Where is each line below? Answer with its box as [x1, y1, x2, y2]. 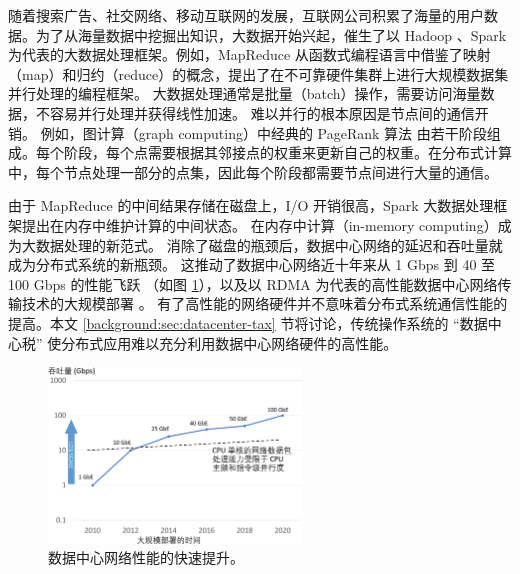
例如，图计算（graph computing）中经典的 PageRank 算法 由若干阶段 [40, 122, 487, 143]
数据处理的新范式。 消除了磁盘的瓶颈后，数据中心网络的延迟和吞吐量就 [35, 234, 503, 255]
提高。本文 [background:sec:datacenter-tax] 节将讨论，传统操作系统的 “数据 [8, 312, 488, 333]
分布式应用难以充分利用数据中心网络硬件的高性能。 [61, 332, 398, 353]
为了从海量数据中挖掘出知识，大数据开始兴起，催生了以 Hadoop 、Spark [35, 24, 507, 45]
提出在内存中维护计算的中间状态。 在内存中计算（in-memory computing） [21, 214, 498, 235]
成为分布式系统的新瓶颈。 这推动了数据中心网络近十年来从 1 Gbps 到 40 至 [8, 254, 496, 275]
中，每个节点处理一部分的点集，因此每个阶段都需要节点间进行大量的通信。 [8, 161, 498, 182]
